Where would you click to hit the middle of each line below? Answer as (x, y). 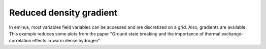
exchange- (233, 33)
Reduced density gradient (63, 13)
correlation (20, 41)
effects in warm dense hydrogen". (66, 41)
